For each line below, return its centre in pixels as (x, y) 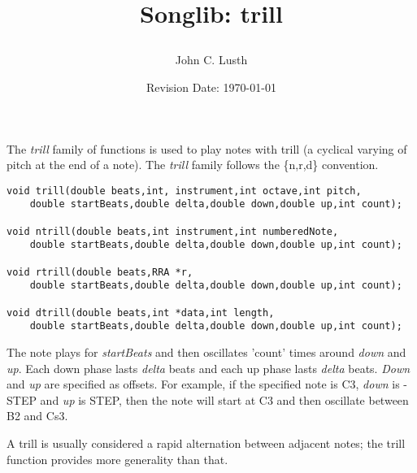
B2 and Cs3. (37, 416)
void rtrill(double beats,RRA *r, (100, 272)
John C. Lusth (211, 60)
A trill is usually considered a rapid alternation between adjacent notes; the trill (206, 443)
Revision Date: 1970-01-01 (211, 87)
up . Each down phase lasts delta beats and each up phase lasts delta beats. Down (208, 368)
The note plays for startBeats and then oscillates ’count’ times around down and (206, 351)
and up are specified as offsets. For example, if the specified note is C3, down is (203, 384)
